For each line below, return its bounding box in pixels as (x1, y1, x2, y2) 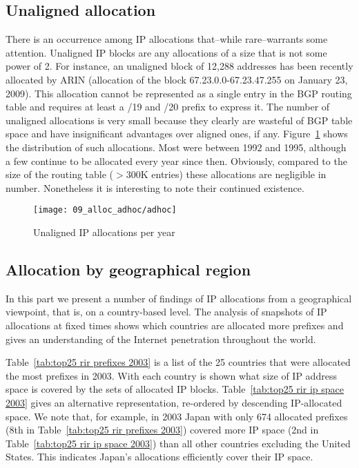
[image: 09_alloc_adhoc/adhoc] (33, 205, 177, 215)
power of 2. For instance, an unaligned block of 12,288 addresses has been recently (6, 59, 353, 73)
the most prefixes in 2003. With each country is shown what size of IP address (6, 368, 337, 382)
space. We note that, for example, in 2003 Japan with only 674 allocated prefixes (6, 409, 348, 423)
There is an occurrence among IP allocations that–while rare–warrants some (6, 32, 328, 46)
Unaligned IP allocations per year (33, 224, 175, 239)
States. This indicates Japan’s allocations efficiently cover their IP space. (6, 449, 313, 464)
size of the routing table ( (6, 167, 114, 182)
